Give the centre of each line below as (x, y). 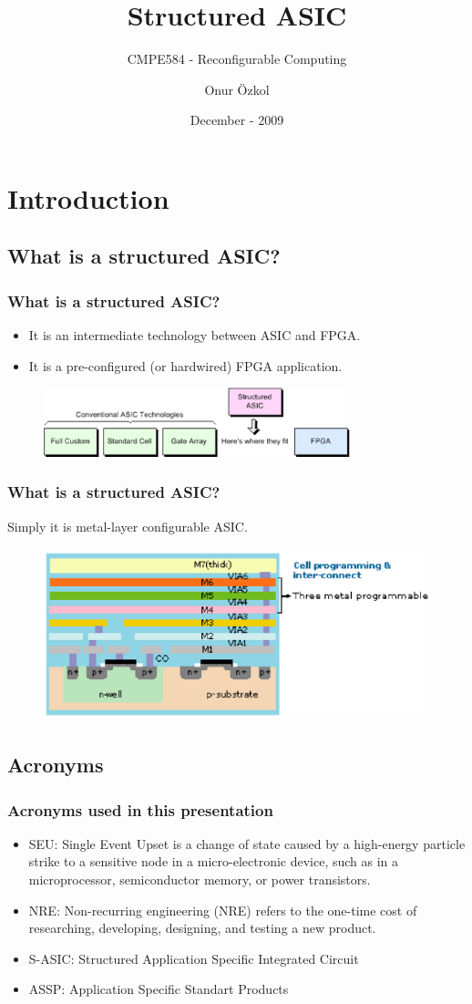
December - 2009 (237, 120)
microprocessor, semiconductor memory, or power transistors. (200, 880)
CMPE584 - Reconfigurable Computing (237, 59)
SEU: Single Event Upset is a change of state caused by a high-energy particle (247, 843)
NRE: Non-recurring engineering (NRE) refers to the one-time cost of (223, 910)
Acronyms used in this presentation (140, 809)
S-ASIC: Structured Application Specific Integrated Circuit (194, 958)
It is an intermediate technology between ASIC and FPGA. (195, 335)
